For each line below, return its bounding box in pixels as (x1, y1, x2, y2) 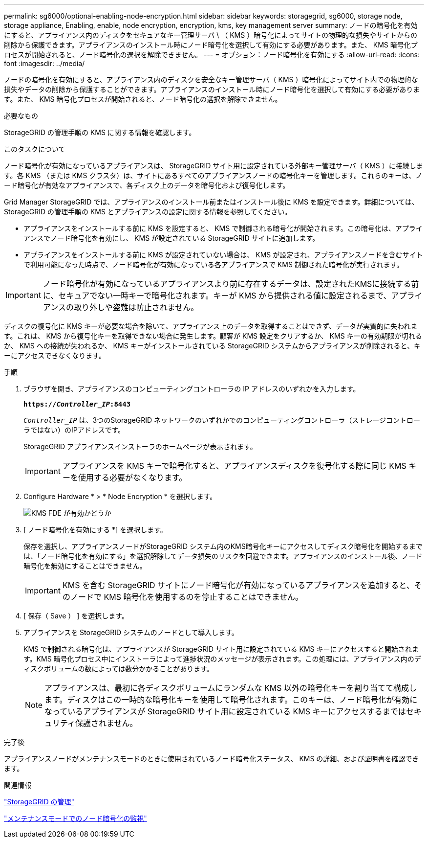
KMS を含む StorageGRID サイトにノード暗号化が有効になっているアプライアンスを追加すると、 (62, 580, 414, 590)
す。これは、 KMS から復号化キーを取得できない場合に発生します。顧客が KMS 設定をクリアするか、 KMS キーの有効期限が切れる (4, 332, 422, 340)
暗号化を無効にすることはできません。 (23, 562, 147, 570)
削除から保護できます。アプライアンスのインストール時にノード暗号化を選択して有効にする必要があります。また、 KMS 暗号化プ (4, 41, 418, 49)
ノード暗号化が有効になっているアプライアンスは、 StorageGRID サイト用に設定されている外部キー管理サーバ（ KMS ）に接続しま (4, 161, 423, 170)
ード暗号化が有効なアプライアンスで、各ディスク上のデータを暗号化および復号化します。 (4, 181, 290, 189)
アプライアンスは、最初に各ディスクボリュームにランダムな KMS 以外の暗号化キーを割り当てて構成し (44, 683, 417, 693)
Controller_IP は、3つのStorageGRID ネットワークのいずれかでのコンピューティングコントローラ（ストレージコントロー (23, 416, 420, 424)
